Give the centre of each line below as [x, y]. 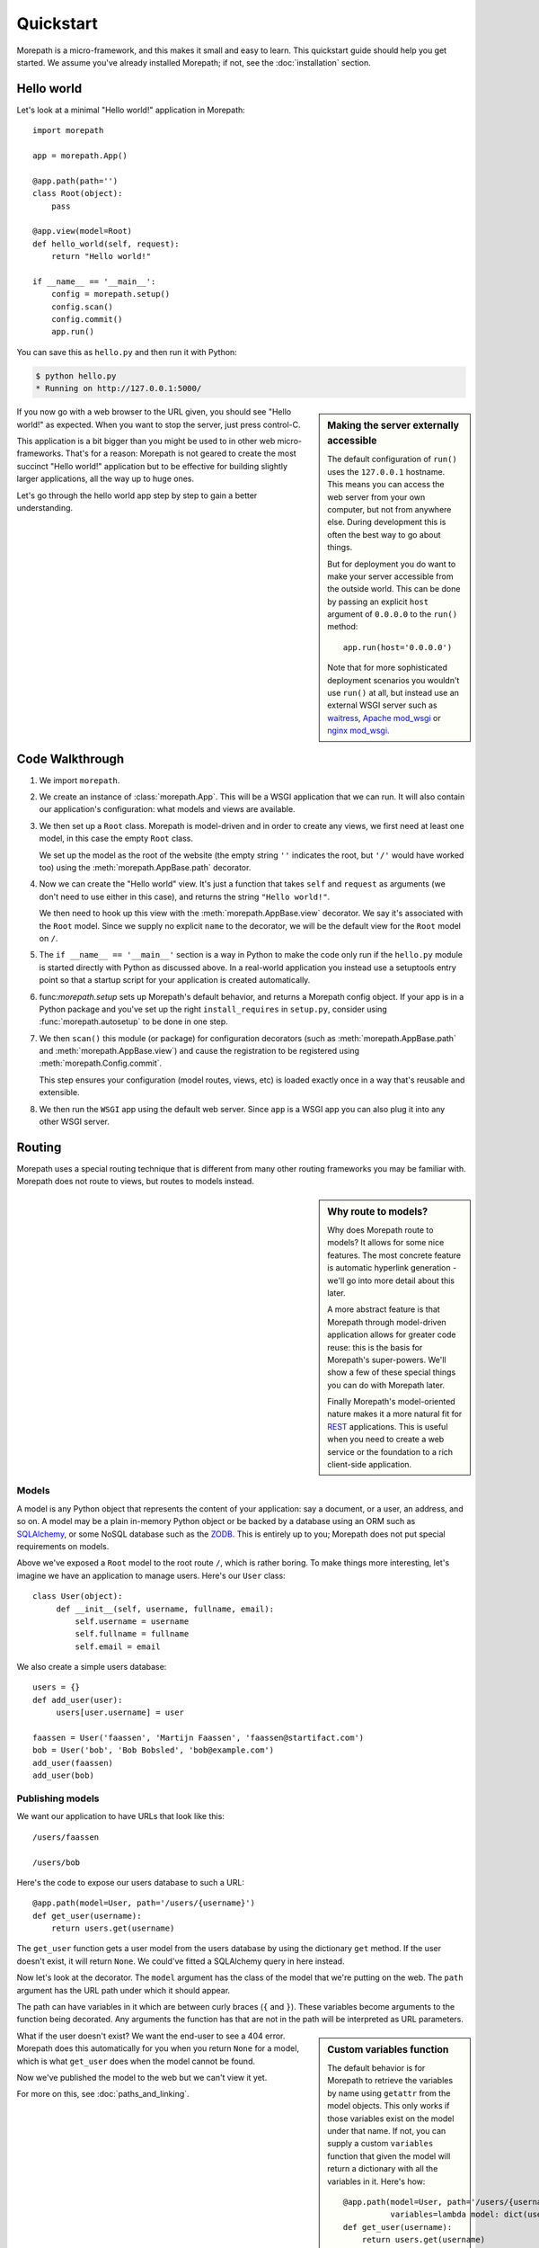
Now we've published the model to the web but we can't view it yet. [142, 2078]
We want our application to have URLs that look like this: [120, 1816]
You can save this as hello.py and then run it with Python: [127, 352]
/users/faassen [66, 1837]
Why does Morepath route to [380, 1230]
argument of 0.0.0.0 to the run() [393, 614]
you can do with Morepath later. [386, 1385]
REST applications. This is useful [388, 1426]
